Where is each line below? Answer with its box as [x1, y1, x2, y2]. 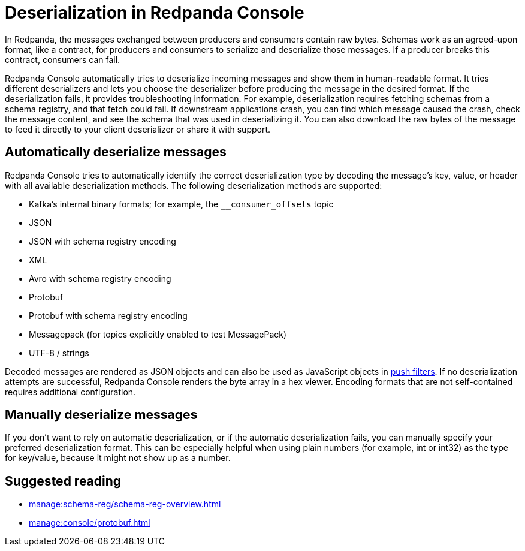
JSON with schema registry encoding [29, 236, 176, 246]
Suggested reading [5, 473, 122, 489]
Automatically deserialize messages [5, 144, 227, 160]
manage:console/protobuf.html [29, 517, 150, 528]
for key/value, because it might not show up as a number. [5, 453, 231, 463]
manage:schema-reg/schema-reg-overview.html [29, 499, 221, 510]
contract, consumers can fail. [5, 54, 120, 65]
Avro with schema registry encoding [29, 273, 171, 284]
